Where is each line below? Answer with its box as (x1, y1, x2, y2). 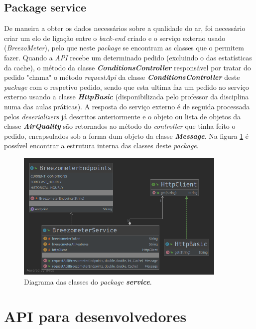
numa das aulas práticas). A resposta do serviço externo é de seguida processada (4, 101, 250, 111)
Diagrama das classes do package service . (24, 277, 152, 287)
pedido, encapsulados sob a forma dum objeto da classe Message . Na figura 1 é (4, 130, 249, 141)
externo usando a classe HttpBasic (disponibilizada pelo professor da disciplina (4, 91, 249, 102)
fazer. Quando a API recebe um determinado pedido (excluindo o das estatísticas (4, 52, 252, 62)
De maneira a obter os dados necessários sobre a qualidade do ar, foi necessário (4, 23, 246, 33)
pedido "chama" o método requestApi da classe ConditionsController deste (4, 72, 240, 82)
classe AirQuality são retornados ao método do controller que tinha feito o (4, 121, 236, 131)
